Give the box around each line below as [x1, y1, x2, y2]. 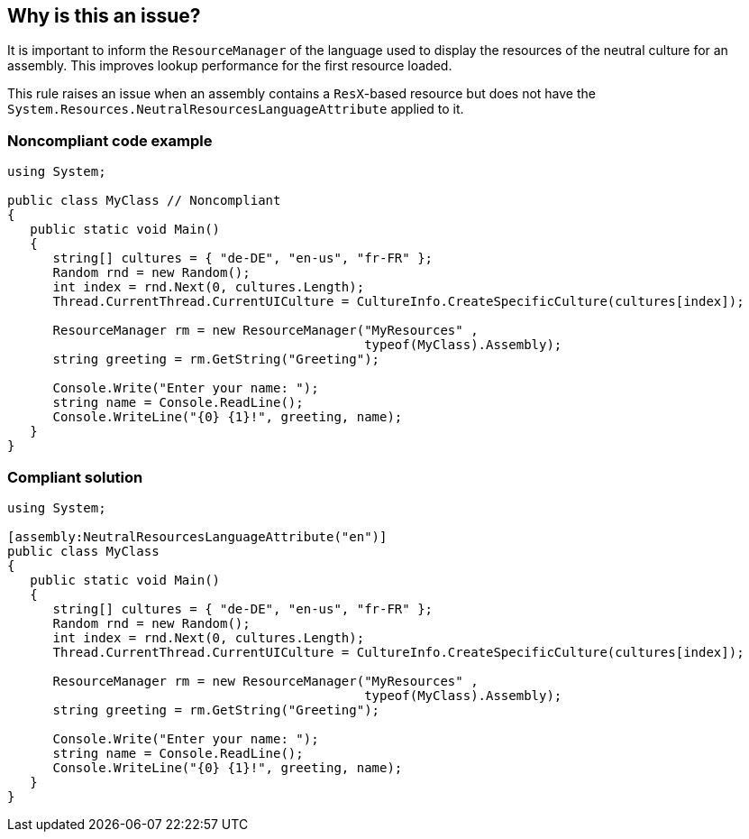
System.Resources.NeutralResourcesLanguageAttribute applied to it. [7, 101, 464, 117]
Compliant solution [7, 467, 143, 486]
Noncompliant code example [7, 131, 213, 150]
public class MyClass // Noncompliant [7, 193, 281, 208]
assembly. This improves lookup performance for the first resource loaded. [7, 58, 452, 74]
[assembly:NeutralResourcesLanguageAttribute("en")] [7, 529, 388, 544]
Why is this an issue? [7, 5, 201, 27]
